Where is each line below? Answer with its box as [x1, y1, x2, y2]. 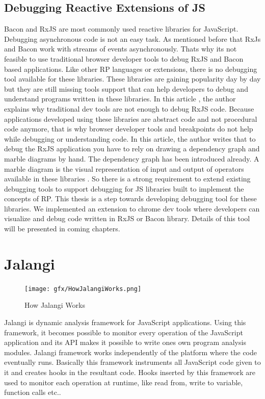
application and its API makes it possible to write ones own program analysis [4, 337, 246, 348]
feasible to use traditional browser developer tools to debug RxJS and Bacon [4, 53, 244, 64]
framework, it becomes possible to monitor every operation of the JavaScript [4, 327, 243, 337]
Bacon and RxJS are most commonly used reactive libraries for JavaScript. [4, 23, 238, 34]
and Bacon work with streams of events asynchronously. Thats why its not [4, 43, 237, 54]
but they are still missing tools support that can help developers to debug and [4, 83, 248, 94]
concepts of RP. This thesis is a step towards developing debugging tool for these [4, 193, 257, 204]
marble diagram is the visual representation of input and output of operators [4, 163, 244, 174]
